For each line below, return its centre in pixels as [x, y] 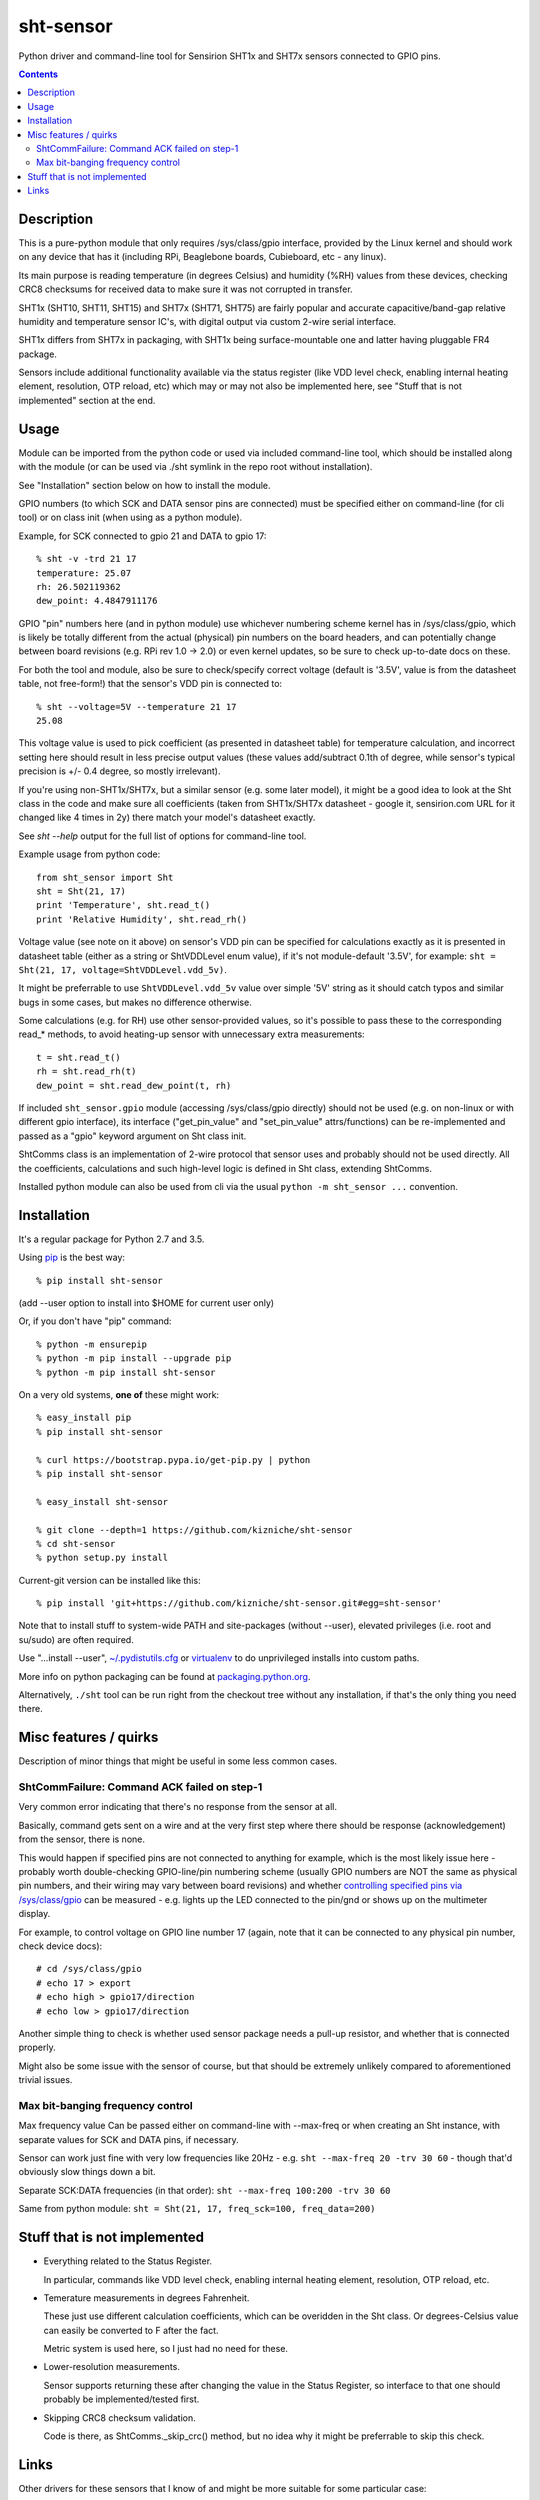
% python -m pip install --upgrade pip [134, 1358]
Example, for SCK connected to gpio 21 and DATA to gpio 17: [142, 536]
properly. [37, 2047]
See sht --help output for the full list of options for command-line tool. [162, 836]
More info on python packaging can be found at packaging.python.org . [164, 1676]
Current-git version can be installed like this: [109, 1580]
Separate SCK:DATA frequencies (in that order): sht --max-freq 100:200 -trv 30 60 [204, 2190]
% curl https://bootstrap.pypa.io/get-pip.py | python [173, 1459]
